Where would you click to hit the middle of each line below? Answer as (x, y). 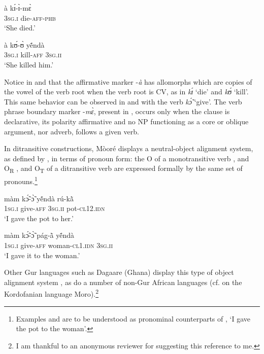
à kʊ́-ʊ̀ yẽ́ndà (24, 44)
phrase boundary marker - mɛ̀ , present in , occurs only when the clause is (117, 111)
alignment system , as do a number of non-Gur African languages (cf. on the (123, 282)
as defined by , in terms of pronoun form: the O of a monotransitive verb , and (127, 158)
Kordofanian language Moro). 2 (52, 293)
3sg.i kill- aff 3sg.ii (33, 55)
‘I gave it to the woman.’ (42, 255)
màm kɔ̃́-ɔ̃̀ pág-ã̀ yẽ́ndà (39, 235)
